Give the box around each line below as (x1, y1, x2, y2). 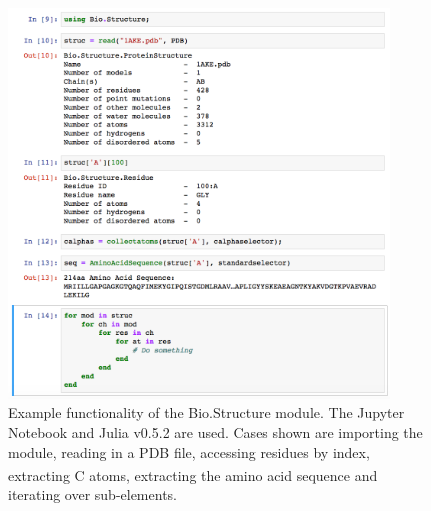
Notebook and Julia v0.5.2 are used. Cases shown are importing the (8, 421, 423, 442)
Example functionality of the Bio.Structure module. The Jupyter (8, 402, 405, 423)
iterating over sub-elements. (8, 484, 177, 505)
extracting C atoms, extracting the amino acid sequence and (8, 464, 378, 485)
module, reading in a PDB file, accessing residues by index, (8, 441, 370, 462)
